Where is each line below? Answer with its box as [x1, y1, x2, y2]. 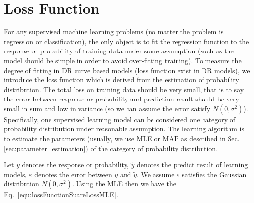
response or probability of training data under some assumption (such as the [4, 46, 234, 56]
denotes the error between [34, 169, 112, 179]
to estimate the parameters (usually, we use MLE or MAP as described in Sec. [4, 133, 240, 144]
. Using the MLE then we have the [72, 178, 177, 189]
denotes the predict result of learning [136, 159, 248, 170]
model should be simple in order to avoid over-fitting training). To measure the [4, 55, 242, 65]
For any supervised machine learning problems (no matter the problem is [4, 26, 224, 37]
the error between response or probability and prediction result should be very [4, 94, 239, 104]
